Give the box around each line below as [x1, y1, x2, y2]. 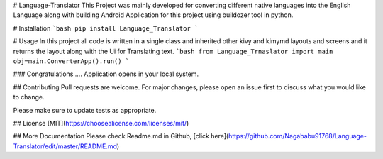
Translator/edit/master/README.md [13, 142, 117, 150]
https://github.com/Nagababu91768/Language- [228, 132, 367, 141]
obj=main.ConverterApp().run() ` [13, 57, 130, 65]
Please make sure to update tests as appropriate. [13, 106, 157, 114]
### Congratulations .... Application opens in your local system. [13, 70, 199, 78]
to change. [13, 93, 45, 102]
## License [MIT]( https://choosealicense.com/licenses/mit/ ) [13, 119, 189, 127]
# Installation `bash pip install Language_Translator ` [13, 23, 199, 32]
